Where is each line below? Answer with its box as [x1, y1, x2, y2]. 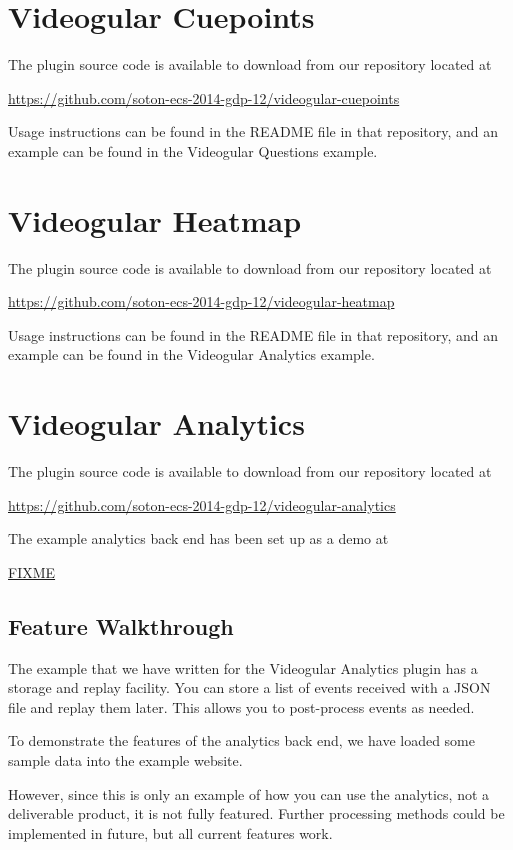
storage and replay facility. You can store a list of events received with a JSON [8, 677, 491, 698]
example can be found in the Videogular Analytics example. [8, 344, 375, 365]
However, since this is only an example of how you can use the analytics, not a [8, 783, 490, 804]
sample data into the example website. [8, 750, 243, 771]
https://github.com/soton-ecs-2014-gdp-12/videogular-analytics [8, 494, 396, 515]
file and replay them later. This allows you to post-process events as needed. [8, 696, 475, 717]
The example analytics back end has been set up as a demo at [8, 528, 389, 549]
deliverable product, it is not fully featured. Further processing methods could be [8, 803, 505, 824]
